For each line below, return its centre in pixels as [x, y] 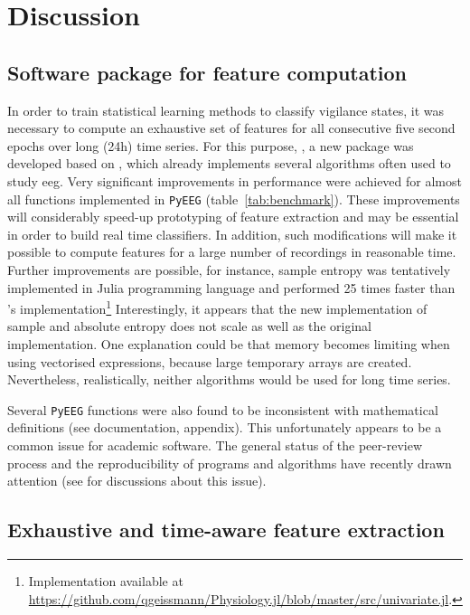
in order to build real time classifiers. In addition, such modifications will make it [232, 234]
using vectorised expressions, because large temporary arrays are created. [210, 361]
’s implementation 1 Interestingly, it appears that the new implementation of [217, 307]
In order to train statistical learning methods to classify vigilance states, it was [226, 110]
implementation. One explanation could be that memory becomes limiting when [229, 344]
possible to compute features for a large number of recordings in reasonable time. [232, 252]
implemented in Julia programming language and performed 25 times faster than [231, 287]
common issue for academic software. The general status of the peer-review [215, 445]
